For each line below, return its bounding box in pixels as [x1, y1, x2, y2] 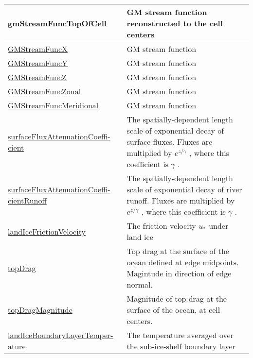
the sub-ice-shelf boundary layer [126, 341, 235, 352]
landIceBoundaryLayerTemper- [8, 329, 113, 341]
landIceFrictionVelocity [8, 225, 86, 237]
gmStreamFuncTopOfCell [8, 17, 107, 29]
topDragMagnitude [8, 304, 72, 315]
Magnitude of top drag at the [126, 293, 227, 304]
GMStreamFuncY [8, 57, 68, 68]
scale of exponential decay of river [126, 184, 242, 195]
